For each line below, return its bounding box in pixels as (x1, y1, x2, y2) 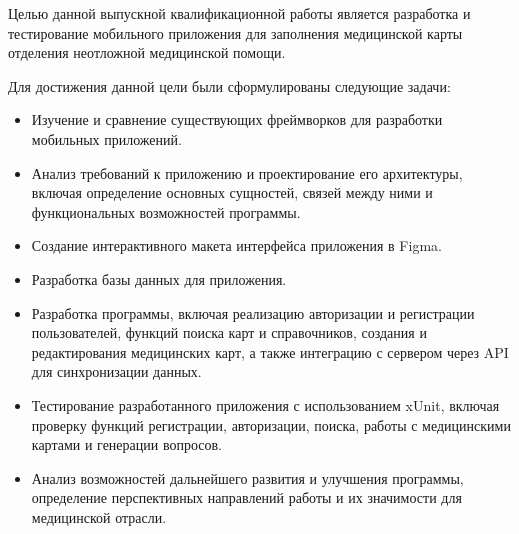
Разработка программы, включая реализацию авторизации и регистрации (31, 302, 475, 323)
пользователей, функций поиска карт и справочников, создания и (31, 322, 427, 343)
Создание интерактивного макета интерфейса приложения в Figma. (31, 235, 442, 256)
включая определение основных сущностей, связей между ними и (31, 182, 433, 203)
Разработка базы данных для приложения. (31, 268, 287, 289)
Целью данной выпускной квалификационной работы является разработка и (8, 3, 471, 23)
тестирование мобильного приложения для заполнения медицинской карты (8, 22, 463, 43)
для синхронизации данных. (31, 361, 202, 382)
